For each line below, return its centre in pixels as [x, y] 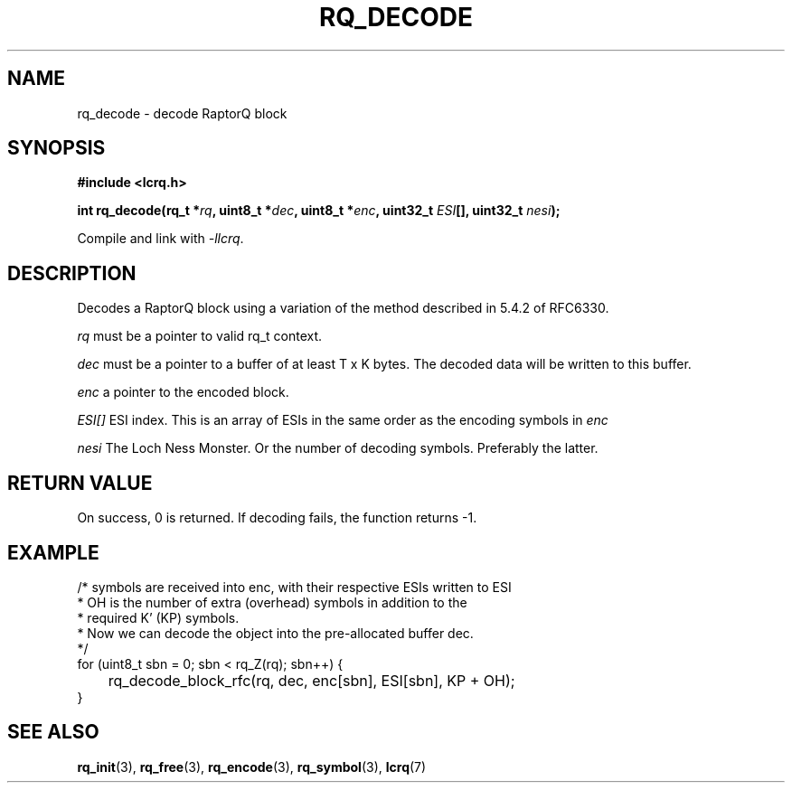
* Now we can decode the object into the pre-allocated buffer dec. [275, 633]
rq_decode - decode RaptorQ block [182, 113]
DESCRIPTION [72, 273]
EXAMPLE [53, 552]
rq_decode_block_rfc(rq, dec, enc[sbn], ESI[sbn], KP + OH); [311, 680]
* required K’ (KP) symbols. [158, 617]
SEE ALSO [53, 732]
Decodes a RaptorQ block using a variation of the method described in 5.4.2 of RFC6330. [343, 308]
